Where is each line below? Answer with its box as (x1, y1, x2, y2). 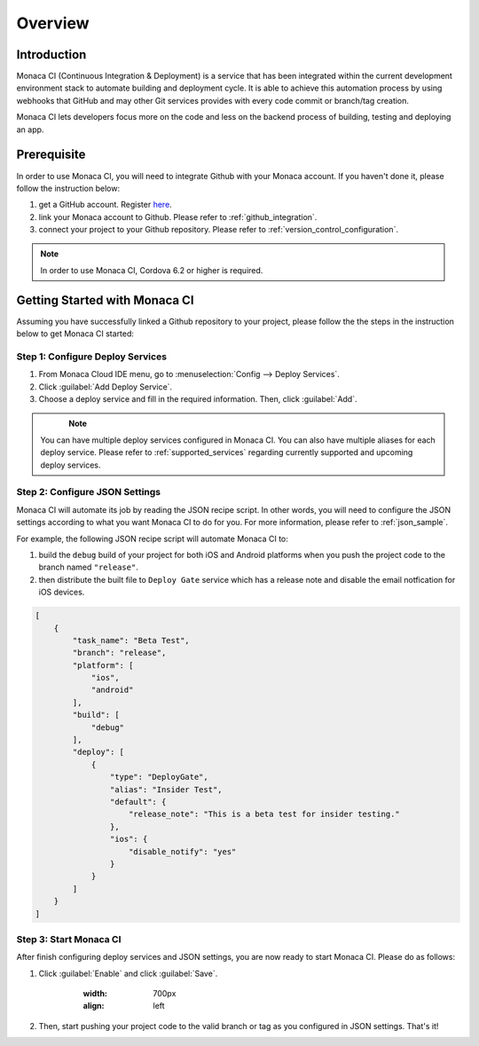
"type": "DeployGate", (109, 772, 208, 783)
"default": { (109, 797, 167, 806)
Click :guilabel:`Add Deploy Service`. (38, 381, 173, 392)
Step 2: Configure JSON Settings (16, 486, 161, 499)
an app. (16, 124, 44, 135)
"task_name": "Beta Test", (72, 635, 190, 645)
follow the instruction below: (16, 183, 120, 193)
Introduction (16, 47, 87, 62)
